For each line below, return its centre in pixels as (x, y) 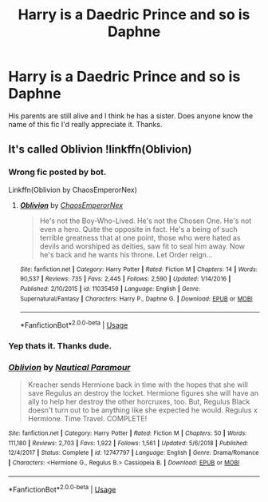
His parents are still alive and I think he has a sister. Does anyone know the (131, 116)
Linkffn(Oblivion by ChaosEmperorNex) (73, 189)
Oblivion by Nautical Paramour (69, 367)
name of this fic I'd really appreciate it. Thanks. (85, 124)
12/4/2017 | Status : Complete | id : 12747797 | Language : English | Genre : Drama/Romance (134, 453)
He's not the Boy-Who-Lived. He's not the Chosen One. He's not (146, 221)
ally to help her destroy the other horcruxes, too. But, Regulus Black (139, 402)
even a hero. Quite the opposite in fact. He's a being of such (138, 229)
